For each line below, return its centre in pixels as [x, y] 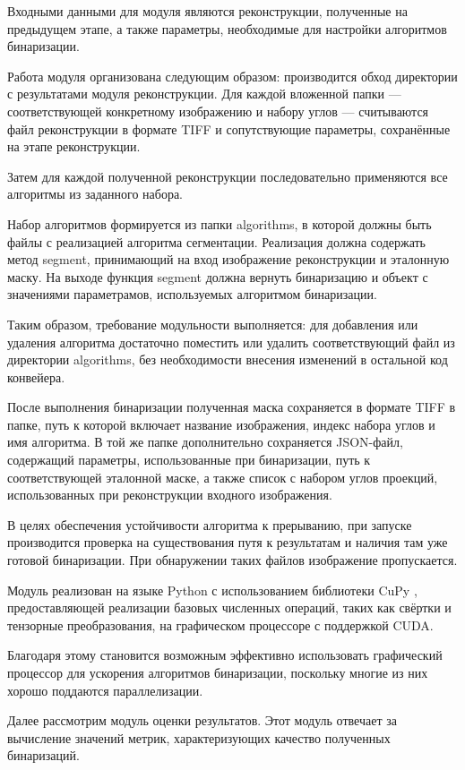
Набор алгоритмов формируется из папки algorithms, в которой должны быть [220, 223]
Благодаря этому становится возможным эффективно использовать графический [225, 655]
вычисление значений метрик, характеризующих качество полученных [199, 737]
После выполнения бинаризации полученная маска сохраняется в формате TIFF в [232, 407]
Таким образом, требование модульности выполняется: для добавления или [213, 324]
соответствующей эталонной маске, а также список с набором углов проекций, [223, 477]
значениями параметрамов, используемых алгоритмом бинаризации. [192, 294]
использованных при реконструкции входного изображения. [170, 495]
